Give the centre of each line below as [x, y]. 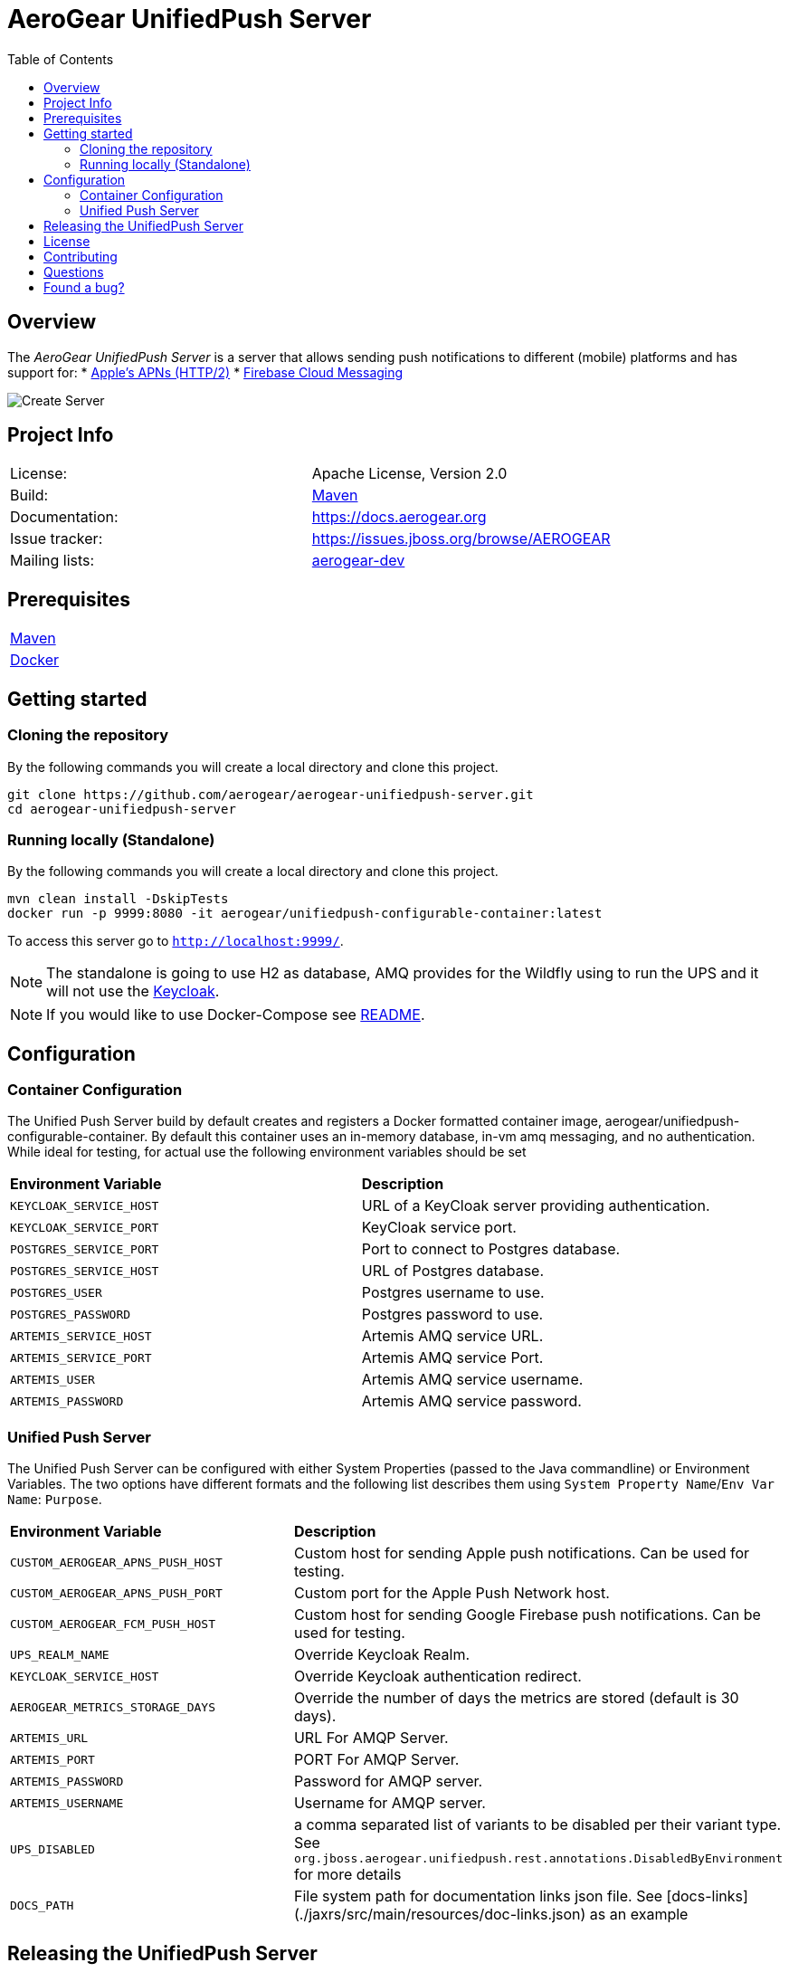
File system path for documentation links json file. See [478, 1896]
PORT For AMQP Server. [376, 1760]
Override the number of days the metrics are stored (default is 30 [516, 1698]
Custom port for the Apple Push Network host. [452, 1593]
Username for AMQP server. [390, 1803]
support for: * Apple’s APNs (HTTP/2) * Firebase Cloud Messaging [205, 372]
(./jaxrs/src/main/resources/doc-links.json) [440, 1915]
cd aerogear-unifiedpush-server [122, 809]
